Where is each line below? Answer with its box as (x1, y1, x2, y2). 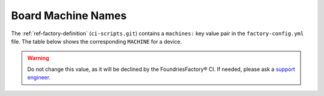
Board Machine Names (11, 9, 127, 22)
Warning (27, 54, 49, 62)
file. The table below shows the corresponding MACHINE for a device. (11, 38, 182, 45)
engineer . (27, 74, 51, 81)
